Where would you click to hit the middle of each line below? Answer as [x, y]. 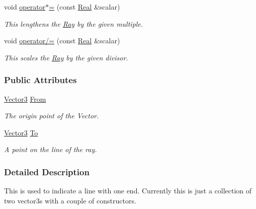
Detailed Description [47, 171]
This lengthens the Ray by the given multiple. [74, 23]
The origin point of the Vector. [52, 116]
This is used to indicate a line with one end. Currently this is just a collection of [128, 191]
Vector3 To [21, 132]
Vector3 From [25, 98]
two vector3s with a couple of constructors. [70, 200]
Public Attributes [40, 80]
